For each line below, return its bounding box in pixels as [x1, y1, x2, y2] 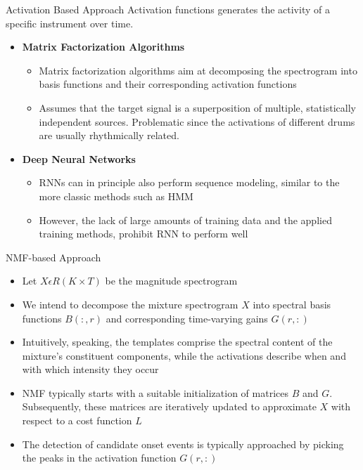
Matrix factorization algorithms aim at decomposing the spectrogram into [39, 63, 357, 77]
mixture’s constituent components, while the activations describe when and [22, 348, 346, 363]
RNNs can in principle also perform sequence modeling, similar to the [39, 175, 340, 190]
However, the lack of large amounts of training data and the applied [39, 212, 332, 227]
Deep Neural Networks [22, 151, 136, 166]
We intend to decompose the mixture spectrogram [22, 296, 238, 311]
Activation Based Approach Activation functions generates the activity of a [6, 2, 330, 16]
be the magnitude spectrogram [105, 273, 238, 288]
